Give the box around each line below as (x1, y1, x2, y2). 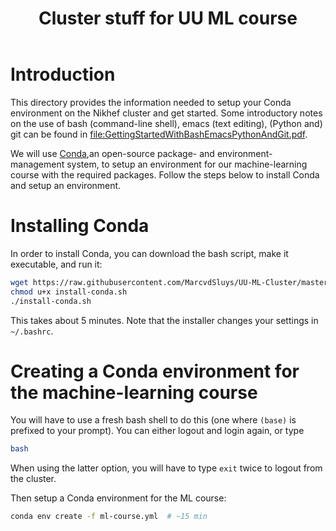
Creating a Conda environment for (10, 360, 300, 382)
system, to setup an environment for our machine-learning (66, 158, 308, 170)
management (10, 158, 65, 170)
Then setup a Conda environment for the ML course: (10, 492, 227, 504)
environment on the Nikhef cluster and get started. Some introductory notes (10, 107, 323, 119)
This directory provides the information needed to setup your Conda (10, 96, 292, 108)
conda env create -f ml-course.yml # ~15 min (10, 512, 208, 522)
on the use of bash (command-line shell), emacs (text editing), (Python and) (10, 117, 323, 129)
